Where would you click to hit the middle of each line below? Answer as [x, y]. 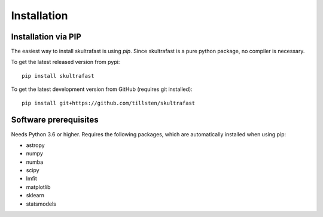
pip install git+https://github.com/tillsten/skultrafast [109, 103]
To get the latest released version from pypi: [65, 62]
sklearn [35, 195]
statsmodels [41, 204]
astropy [35, 145]
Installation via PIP [46, 37]
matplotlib [38, 187]
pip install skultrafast [58, 76]
